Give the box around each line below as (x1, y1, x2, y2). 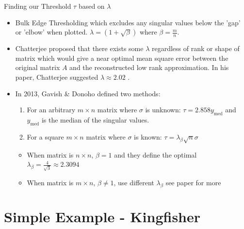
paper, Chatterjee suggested (15, 71, 98, 82)
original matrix (15, 62, 60, 72)
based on (78, 1, 105, 11)
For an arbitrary (27, 105, 76, 115)
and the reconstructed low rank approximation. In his (69, 62, 229, 72)
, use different (114, 177, 154, 187)
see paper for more (165, 177, 221, 187)
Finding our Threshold (4, 1, 71, 11)
